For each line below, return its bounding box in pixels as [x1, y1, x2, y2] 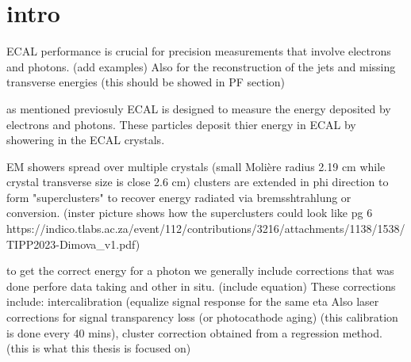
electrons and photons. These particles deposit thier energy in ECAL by [6, 116, 356, 132]
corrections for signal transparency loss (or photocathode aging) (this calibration [6, 309, 398, 326]
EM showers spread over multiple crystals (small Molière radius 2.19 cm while [6, 158, 386, 174]
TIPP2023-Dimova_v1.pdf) [6, 235, 140, 252]
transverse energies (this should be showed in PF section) [6, 74, 286, 90]
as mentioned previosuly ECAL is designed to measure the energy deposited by [6, 100, 391, 116]
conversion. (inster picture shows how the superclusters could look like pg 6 [6, 204, 373, 221]
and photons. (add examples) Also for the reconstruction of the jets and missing [6, 58, 396, 74]
